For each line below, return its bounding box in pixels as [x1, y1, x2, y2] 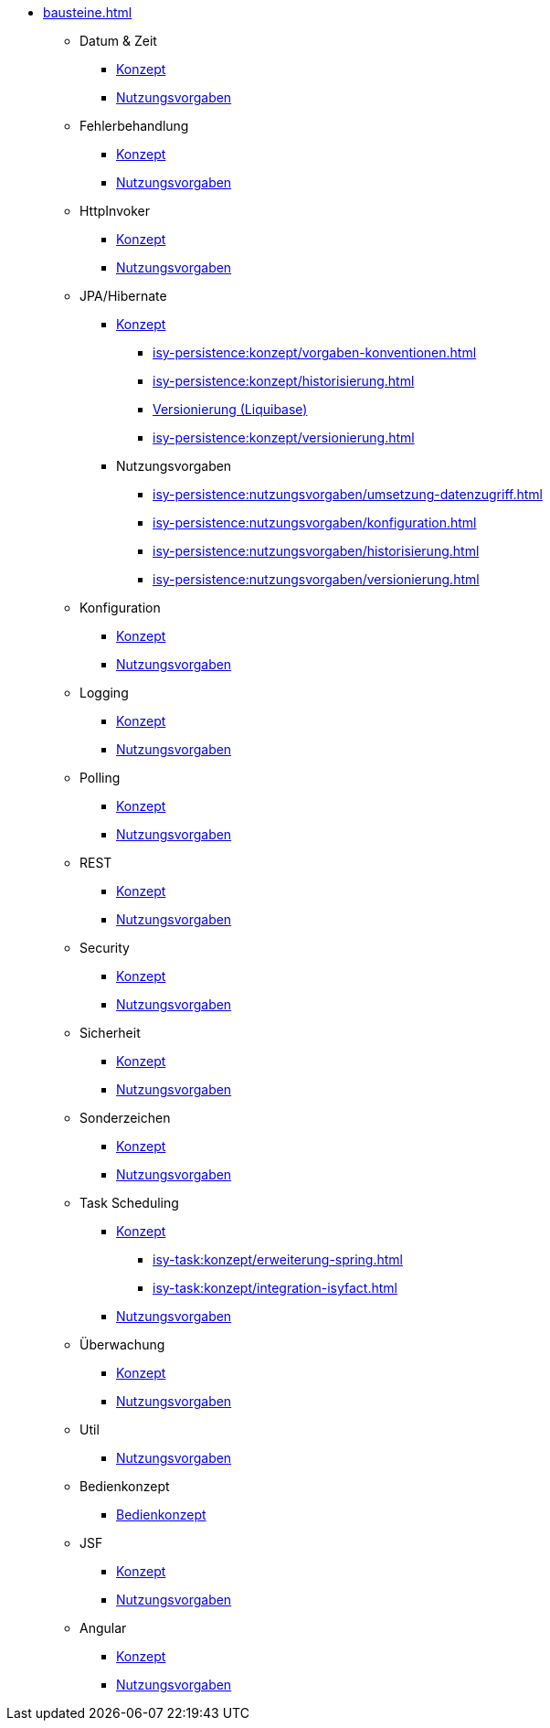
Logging [79, 685, 129, 700]
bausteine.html [43, 5, 132, 20]
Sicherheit [79, 1025, 141, 1040]
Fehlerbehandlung [79, 118, 189, 133]
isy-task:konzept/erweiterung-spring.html [153, 1252, 403, 1267]
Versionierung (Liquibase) [153, 401, 308, 417]
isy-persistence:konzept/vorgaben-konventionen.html [153, 345, 477, 360]
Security [79, 940, 130, 955]
